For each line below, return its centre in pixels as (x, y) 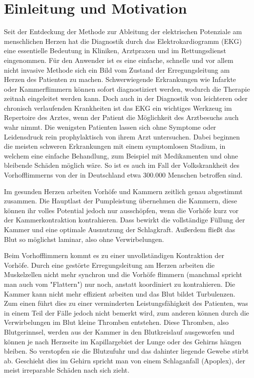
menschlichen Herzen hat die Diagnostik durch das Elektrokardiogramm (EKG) (123, 41)
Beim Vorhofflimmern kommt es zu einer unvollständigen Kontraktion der (114, 255)
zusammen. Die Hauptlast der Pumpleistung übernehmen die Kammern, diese (121, 201)
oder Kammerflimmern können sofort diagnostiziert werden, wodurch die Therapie (127, 89)
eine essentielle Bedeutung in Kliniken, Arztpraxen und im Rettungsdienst (115, 50)
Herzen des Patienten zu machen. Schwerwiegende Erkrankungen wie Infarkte (120, 79)
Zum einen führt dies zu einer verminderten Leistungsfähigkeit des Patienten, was (126, 303)
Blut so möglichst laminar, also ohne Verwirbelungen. (84, 239)
